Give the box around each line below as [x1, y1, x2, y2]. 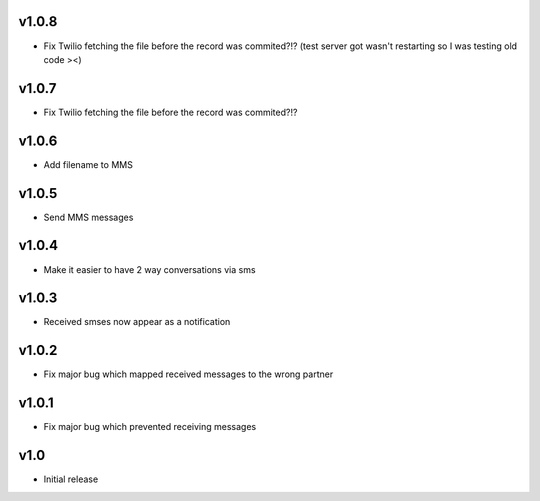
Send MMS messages [43, 211, 134, 223]
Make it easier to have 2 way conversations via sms [43, 263, 256, 275]
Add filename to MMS [43, 158, 134, 170]
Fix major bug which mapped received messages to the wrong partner [43, 368, 334, 380]
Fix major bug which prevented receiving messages [43, 421, 257, 433]
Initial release [43, 473, 99, 485]
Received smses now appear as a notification [43, 316, 231, 328]
